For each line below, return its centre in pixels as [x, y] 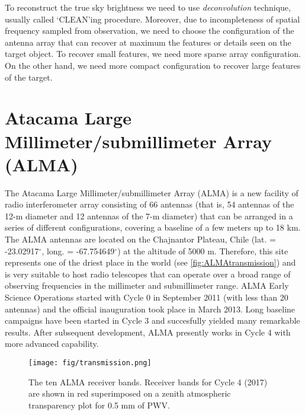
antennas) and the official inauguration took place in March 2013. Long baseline [150, 309]
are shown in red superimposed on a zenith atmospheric [130, 393]
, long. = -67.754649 [78, 250]
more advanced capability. [52, 344]
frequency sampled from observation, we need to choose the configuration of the [150, 31]
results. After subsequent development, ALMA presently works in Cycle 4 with [148, 332]
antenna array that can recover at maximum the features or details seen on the [148, 42]
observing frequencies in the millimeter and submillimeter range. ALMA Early [147, 285]
